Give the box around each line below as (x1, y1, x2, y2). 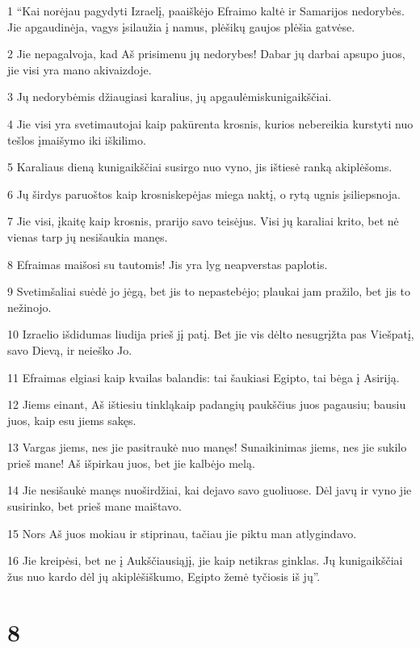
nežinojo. (7, 298, 52, 315)
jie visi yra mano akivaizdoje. (7, 61, 152, 78)
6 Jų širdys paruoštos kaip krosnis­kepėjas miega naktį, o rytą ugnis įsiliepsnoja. (7, 185, 401, 202)
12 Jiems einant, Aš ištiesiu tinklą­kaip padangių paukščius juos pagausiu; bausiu (7, 396, 406, 413)
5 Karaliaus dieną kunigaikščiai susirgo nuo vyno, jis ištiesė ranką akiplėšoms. (7, 158, 393, 175)
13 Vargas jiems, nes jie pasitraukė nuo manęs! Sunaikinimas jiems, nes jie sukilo (7, 439, 407, 456)
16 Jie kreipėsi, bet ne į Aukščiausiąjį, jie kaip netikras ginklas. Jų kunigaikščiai (7, 552, 403, 569)
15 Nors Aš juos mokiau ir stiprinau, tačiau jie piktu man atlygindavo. (7, 524, 357, 541)
